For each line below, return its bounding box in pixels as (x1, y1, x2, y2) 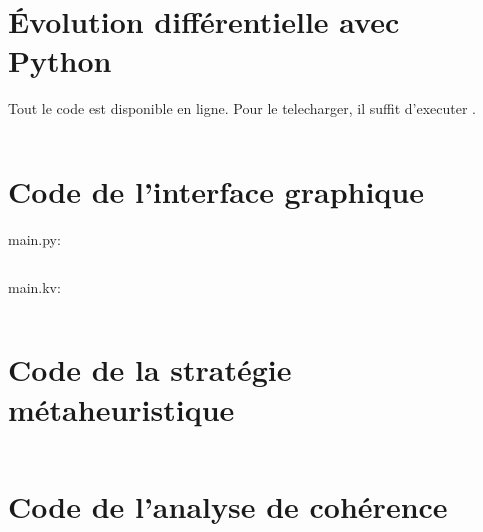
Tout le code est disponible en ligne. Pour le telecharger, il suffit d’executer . (8, 98, 477, 119)
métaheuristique (8, 388, 235, 429)
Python (8, 40, 112, 81)
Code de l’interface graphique (8, 171, 424, 212)
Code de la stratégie (8, 349, 292, 390)
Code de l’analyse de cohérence (8, 485, 448, 526)
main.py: (8, 229, 61, 250)
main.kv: (8, 276, 61, 297)
